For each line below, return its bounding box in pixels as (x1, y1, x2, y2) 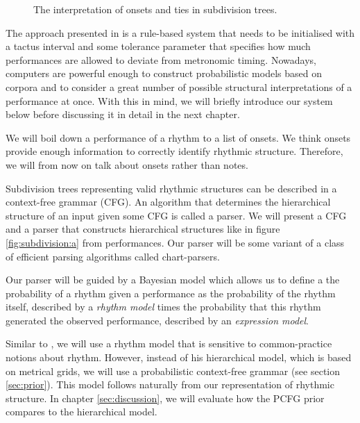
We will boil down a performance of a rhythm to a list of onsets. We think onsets (6, 130, 351, 144)
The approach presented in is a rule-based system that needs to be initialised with (6, 25, 355, 40)
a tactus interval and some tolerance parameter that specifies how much (6, 39, 311, 53)
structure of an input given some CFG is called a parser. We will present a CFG (6, 208, 347, 222)
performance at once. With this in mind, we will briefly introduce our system (6, 93, 333, 108)
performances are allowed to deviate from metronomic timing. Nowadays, (6, 52, 316, 67)
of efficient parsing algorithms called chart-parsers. (6, 249, 220, 263)
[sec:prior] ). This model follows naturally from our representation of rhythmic (6, 377, 334, 392)
